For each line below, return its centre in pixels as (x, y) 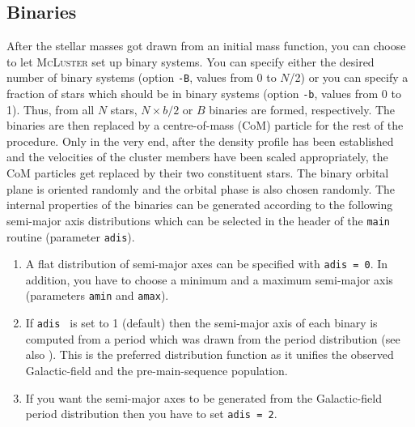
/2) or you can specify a (349, 77)
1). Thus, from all (51, 109)
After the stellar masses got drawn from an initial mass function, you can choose (206, 46)
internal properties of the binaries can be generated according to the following (200, 205)
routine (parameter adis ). (71, 236)
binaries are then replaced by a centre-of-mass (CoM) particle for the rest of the (205, 125)
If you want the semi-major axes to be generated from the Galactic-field (203, 397)
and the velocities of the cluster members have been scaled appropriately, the (197, 157)
